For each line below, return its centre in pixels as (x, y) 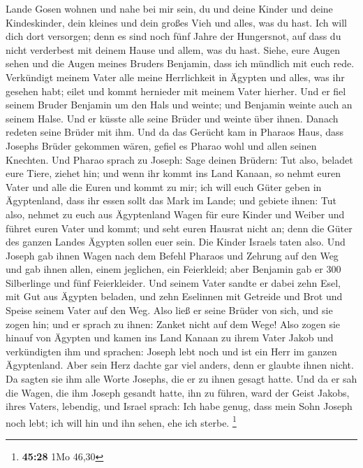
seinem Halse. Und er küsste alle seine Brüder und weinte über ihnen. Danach (172, 118)
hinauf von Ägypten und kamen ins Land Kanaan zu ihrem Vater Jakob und (170, 338)
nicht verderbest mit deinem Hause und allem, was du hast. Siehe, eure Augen (173, 49)
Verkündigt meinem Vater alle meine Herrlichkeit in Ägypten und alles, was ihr (175, 77)
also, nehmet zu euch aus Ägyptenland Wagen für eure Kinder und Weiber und (175, 214)
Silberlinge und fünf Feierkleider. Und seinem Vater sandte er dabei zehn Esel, (173, 282)
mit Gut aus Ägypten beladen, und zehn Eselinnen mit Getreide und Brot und (174, 296)
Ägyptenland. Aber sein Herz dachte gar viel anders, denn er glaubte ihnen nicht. (180, 365)
